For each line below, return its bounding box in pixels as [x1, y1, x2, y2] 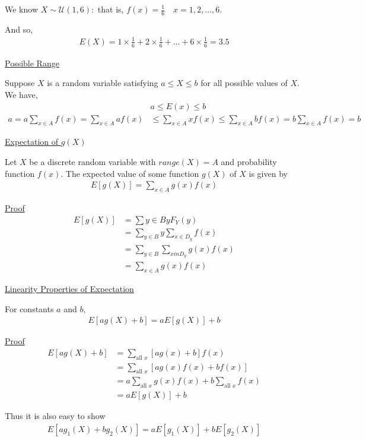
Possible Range [5, 56, 59, 69]
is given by [249, 167, 288, 179]
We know [5, 3, 38, 15]
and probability [221, 156, 277, 168]
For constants [5, 302, 54, 315]
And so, [5, 23, 33, 35]
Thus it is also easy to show [5, 410, 106, 422]
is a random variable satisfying [47, 77, 158, 89]
